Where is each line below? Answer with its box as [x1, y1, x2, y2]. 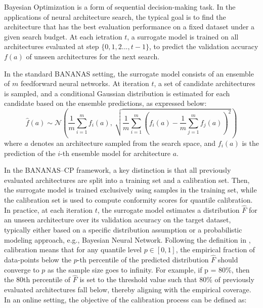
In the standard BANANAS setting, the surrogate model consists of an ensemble [4, 68, 254, 79]
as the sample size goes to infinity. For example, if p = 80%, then [48, 264, 250, 275]
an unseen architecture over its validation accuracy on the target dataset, [4, 214, 231, 225]
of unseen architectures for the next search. [26, 51, 160, 61]
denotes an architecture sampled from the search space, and [30, 138, 216, 148]
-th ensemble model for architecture [60, 147, 171, 158]
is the [242, 138, 259, 148]
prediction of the [4, 147, 56, 158]
